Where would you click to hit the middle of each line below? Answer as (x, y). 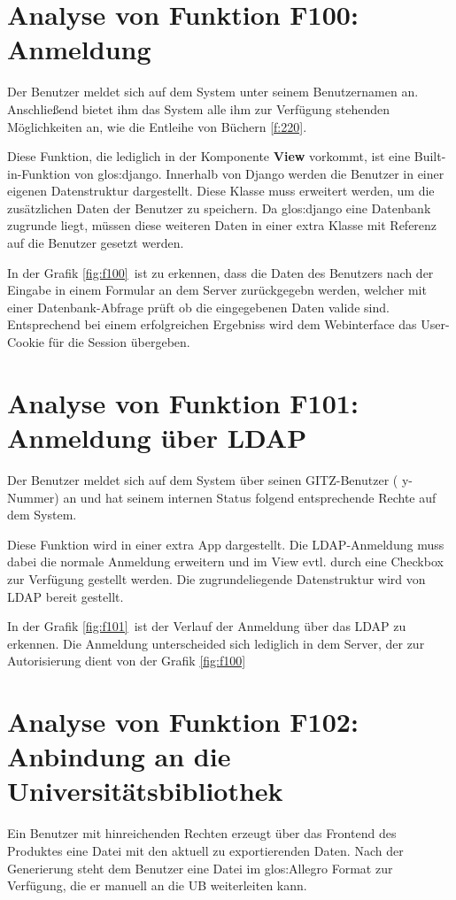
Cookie (26, 342)
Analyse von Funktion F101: (183, 402)
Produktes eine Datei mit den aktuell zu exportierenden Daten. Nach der (205, 850)
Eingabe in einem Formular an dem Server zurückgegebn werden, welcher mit (217, 290)
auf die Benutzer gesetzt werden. (96, 243)
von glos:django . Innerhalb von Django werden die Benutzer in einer (259, 173)
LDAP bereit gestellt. (66, 596)
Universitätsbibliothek (145, 791)
